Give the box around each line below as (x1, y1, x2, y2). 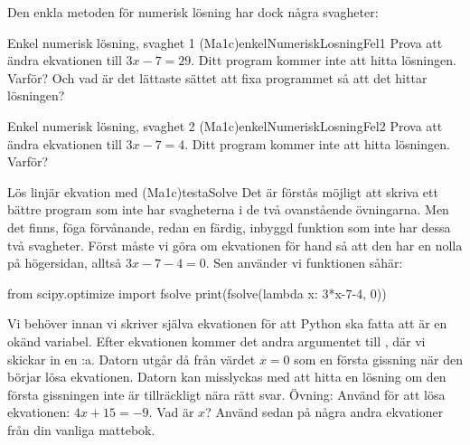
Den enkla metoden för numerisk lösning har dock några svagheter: (7, 3, 379, 21)
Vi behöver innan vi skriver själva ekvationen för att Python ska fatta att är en (7, 314, 447, 333)
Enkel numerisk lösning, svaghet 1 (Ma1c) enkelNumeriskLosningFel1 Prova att (7, 33, 443, 52)
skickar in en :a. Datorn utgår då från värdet (7, 349, 256, 368)
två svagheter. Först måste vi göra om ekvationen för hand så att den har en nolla (7, 235, 463, 254)
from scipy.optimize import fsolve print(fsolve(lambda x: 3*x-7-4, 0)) (7, 283, 387, 302)
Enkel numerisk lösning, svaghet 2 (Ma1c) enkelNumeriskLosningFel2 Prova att (7, 116, 443, 135)
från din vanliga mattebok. (7, 420, 155, 439)
